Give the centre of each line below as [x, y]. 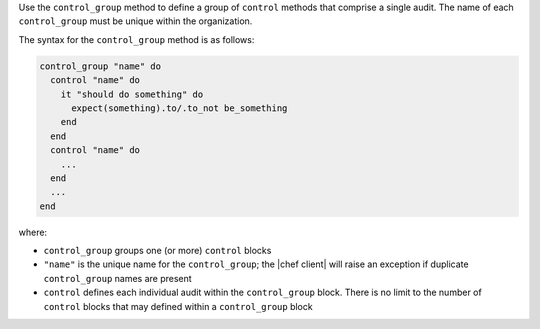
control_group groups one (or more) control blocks [157, 251]
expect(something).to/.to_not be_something [179, 108]
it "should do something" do [132, 94]
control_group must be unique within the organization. [135, 21]
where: [33, 232]
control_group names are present [117, 278]
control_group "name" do [100, 66]
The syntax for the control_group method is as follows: [136, 39]
